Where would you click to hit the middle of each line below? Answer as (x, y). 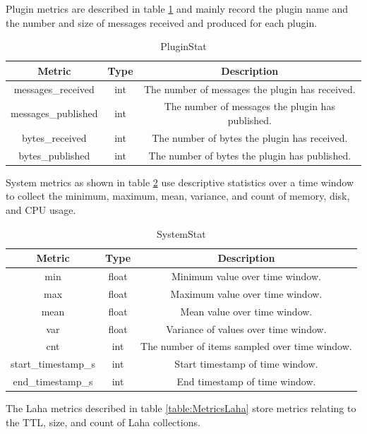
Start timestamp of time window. (246, 364)
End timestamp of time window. (246, 381)
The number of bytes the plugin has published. (250, 155)
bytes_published (54, 155)
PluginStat (183, 46)
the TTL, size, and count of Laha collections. (103, 422)
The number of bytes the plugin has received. (250, 137)
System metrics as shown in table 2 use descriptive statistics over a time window (180, 182)
